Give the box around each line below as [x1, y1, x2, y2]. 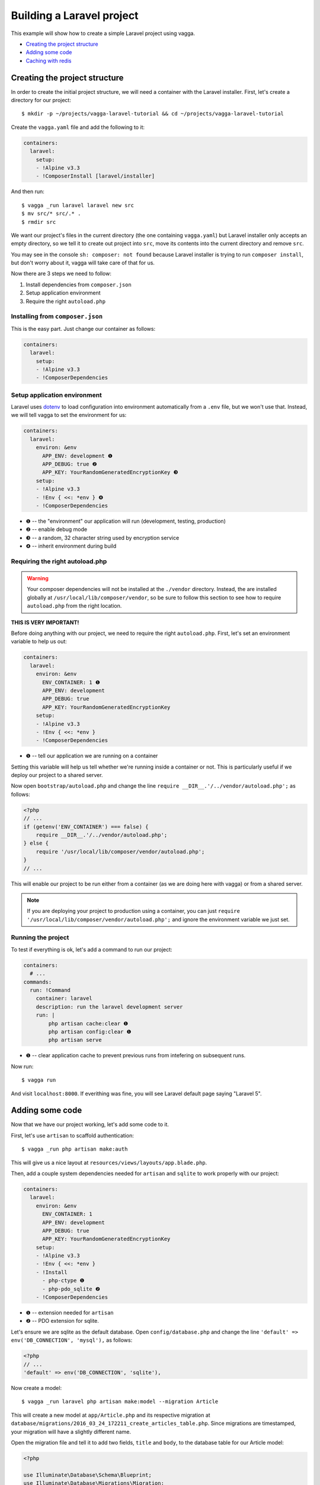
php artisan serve [48, 1037, 102, 1044]
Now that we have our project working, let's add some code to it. [11, 1121, 169, 1128]
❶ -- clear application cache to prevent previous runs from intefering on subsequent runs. [25, 1052, 246, 1059]
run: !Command [30, 987, 71, 993]
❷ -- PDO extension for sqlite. [25, 1317, 99, 1325]
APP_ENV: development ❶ [42, 452, 113, 459]
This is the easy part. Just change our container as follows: [11, 325, 156, 332]
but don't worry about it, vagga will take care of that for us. [11, 259, 155, 267]
